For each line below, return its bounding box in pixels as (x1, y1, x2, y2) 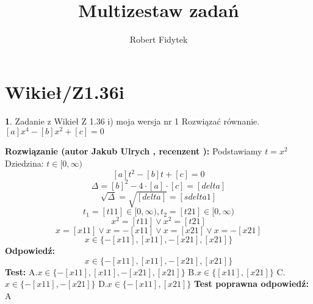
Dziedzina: (5, 156, 44, 169)
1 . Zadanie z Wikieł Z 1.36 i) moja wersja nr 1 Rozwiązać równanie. (5, 114, 260, 127)
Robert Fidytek (129, 33, 188, 46)
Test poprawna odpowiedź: (194, 277, 309, 290)
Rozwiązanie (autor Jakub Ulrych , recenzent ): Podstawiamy (5, 145, 262, 157)
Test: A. (5, 265, 38, 278)
